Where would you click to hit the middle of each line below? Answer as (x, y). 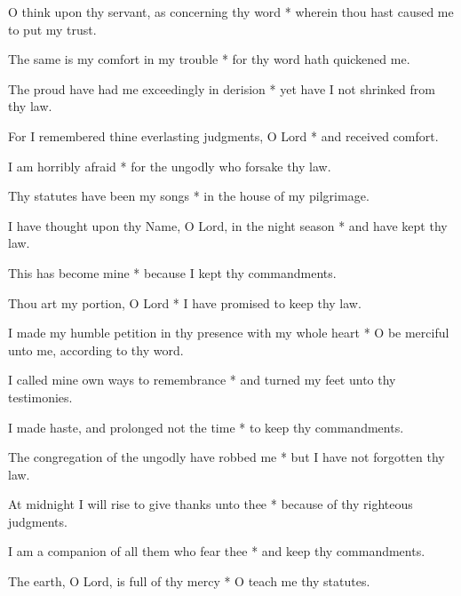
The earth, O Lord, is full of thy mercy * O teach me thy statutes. (189, 581)
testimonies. (40, 397)
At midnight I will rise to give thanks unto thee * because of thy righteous (211, 504)
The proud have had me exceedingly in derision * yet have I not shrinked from (222, 88)
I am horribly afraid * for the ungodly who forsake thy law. (170, 166)
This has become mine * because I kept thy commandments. (172, 272)
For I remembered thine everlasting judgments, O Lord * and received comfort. (223, 135)
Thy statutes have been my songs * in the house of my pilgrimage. (189, 196)
